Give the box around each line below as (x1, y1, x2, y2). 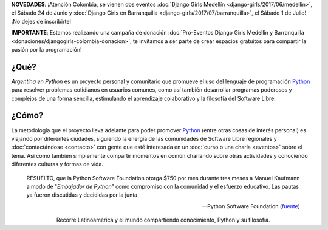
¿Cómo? (11, 110, 44, 121)
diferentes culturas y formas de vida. (11, 161, 103, 168)
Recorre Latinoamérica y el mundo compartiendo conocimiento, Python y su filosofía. (56, 216, 270, 224)
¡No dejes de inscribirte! (11, 18, 72, 25)
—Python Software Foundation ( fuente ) (201, 202, 300, 209)
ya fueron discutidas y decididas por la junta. (26, 191, 139, 198)
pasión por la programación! (11, 46, 82, 53)
